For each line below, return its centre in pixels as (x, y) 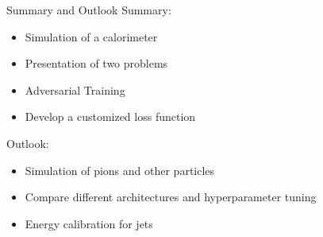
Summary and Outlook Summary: (89, 10)
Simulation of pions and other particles (120, 170)
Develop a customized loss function (110, 117)
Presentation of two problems (96, 63)
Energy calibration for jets (89, 223)
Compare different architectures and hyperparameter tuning (171, 197)
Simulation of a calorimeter (91, 36)
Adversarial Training (75, 89)
